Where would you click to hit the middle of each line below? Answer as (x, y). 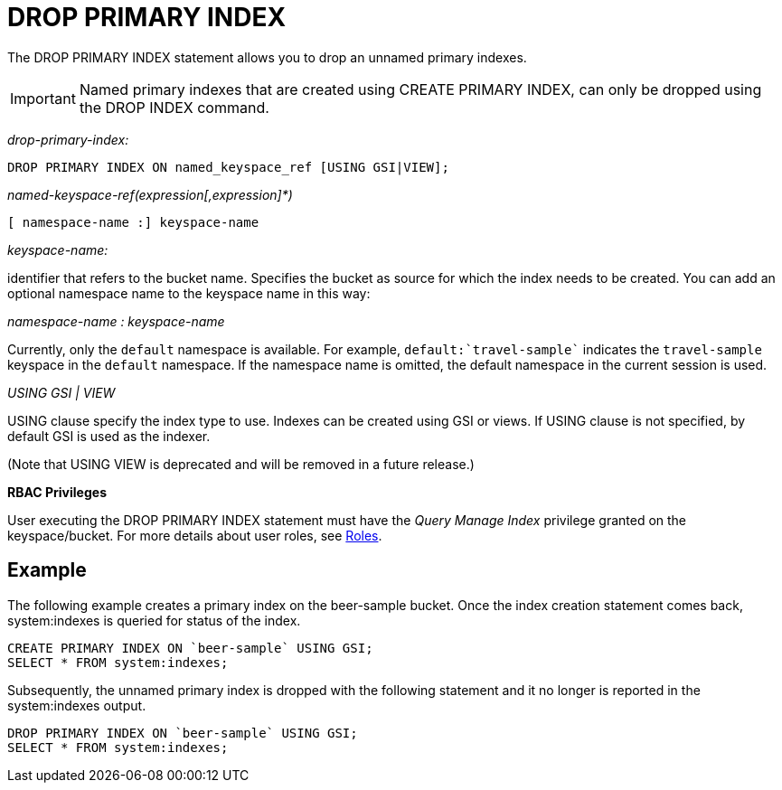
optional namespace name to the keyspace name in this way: (189, 293)
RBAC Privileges (57, 492)
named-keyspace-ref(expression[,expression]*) (150, 194)
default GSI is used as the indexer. (109, 436)
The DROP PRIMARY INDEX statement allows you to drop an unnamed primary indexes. (267, 57)
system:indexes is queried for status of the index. (154, 620)
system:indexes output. (77, 705)
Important (43, 98)
